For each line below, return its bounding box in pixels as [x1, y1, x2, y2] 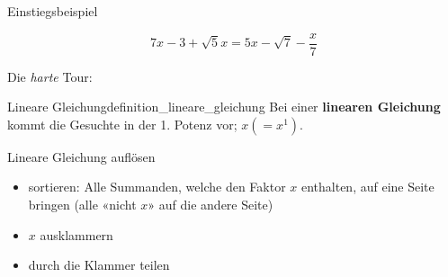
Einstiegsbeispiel [7, 2, 98, 20]
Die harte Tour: [7, 67, 93, 85]
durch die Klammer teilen [28, 255, 170, 274]
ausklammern [40, 225, 113, 244]
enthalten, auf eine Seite [300, 177, 435, 196]
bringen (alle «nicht [28, 195, 137, 214]
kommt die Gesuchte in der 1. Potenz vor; [7, 114, 237, 133]
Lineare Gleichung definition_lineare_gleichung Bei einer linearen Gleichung [7, 97, 441, 116]
